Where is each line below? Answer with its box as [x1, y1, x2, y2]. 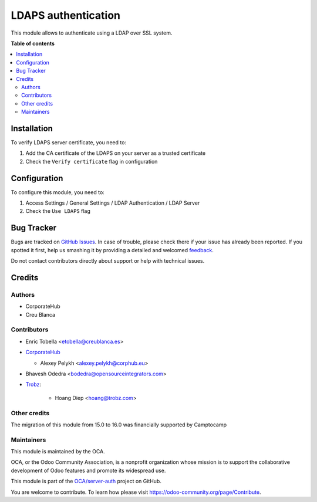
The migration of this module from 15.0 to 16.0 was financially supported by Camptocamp [11, 421, 227, 428]
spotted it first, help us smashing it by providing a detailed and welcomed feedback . [11, 246, 214, 253]
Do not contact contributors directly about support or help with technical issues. [11, 257, 205, 264]
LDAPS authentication [11, 9, 120, 22]
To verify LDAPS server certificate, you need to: [11, 138, 126, 146]
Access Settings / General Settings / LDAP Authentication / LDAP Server [25, 199, 200, 206]
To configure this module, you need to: [11, 188, 105, 196]
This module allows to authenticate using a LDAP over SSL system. [11, 29, 173, 36]
